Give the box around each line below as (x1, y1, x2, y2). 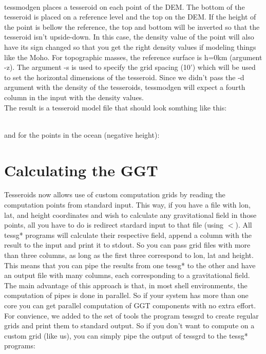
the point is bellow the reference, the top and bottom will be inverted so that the (4, 21, 260, 32)
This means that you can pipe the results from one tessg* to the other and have (4, 259, 256, 270)
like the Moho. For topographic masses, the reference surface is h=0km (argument (4, 51, 262, 62)
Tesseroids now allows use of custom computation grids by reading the (4, 189, 225, 200)
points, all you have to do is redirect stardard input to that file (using (4, 219, 224, 230)
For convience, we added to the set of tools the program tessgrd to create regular (4, 310, 259, 321)
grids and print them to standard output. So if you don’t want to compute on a (4, 320, 255, 331)
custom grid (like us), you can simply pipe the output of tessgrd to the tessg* (4, 330, 248, 341)
